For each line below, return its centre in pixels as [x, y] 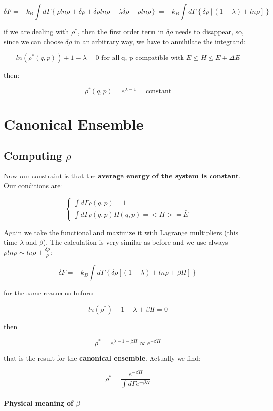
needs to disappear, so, [209, 31]
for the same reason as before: [49, 293]
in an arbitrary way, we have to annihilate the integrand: [160, 41]
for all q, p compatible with [143, 58]
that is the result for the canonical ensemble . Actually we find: [102, 358]
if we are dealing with [37, 31]
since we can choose [34, 41]
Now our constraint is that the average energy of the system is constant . [122, 176]
